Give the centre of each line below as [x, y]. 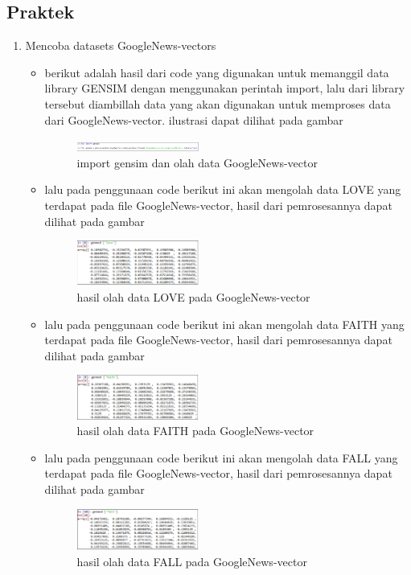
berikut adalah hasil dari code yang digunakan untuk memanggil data [217, 72]
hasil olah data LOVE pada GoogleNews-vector [193, 297]
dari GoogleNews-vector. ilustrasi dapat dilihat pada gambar [194, 119]
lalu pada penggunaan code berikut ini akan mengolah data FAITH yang [224, 324]
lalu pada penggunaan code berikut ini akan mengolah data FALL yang [221, 457]
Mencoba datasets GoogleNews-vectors [121, 45]
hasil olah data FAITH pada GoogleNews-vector [195, 431]
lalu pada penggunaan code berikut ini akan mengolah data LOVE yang [223, 189]
